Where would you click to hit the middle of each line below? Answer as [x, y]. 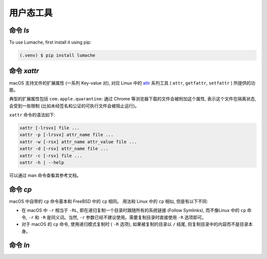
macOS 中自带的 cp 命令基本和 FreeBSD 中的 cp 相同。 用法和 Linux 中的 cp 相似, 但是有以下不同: [109, 201]
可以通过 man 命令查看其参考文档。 [45, 175]
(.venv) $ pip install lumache [58, 55]
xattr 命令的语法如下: [32, 115]
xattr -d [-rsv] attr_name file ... [64, 149]
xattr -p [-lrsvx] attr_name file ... [67, 135]
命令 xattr [24, 71]
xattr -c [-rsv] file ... [51, 155]
